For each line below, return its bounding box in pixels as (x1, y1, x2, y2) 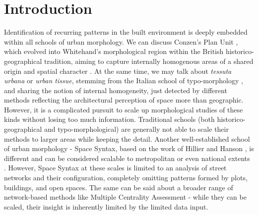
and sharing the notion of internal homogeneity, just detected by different (4, 85, 227, 95)
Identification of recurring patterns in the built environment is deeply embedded (4, 27, 248, 37)
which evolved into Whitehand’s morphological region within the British (4, 46, 224, 56)
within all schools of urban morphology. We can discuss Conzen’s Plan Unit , (4, 36, 238, 47)
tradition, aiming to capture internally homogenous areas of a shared (44, 55, 254, 66)
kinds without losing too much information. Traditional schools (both (4, 114, 215, 124)
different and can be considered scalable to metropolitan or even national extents (4, 153, 250, 163)
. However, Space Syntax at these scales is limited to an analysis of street (4, 162, 227, 173)
